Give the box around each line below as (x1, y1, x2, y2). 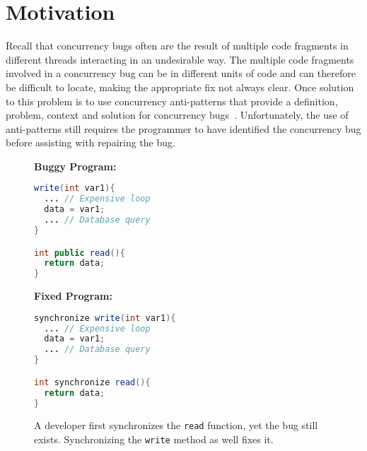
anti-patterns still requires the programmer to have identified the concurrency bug (6, 121, 361, 136)
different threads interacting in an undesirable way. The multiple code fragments (6, 52, 354, 66)
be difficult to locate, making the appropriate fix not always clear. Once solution (6, 79, 354, 94)
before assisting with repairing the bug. (6, 135, 175, 150)
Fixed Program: (34, 288, 112, 303)
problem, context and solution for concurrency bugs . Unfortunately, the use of (6, 107, 349, 122)
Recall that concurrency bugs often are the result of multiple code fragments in (6, 38, 349, 53)
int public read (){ (34, 247, 125, 258)
